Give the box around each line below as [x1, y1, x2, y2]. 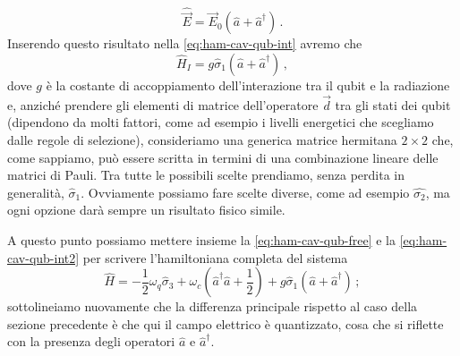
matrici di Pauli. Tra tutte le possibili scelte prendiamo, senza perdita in [7, 165, 405, 184]
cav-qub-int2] [7, 248, 80, 267]
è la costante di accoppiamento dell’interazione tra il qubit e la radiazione [46, 76, 450, 95]
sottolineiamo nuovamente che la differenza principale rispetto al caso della [7, 297, 418, 316]
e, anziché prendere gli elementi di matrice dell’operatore [7, 95, 319, 114]
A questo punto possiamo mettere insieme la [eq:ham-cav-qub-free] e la [7, 231, 396, 249]
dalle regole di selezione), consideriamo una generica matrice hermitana [7, 131, 397, 149]
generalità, [7, 182, 64, 201]
